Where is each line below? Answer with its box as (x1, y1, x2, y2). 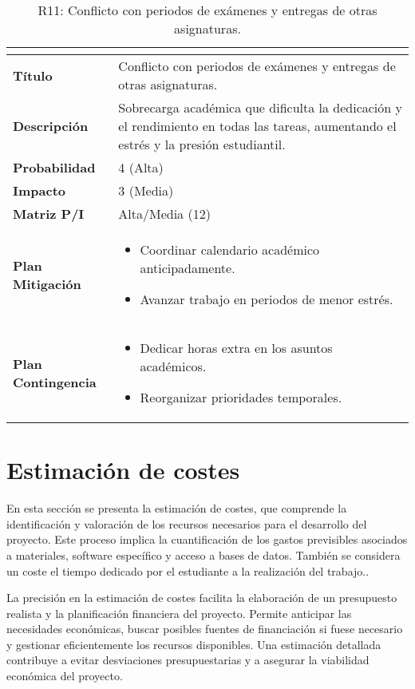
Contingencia (13, 372, 97, 391)
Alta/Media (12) (118, 204, 211, 223)
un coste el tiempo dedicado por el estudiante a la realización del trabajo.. (6, 562, 370, 579)
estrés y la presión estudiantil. (118, 135, 286, 153)
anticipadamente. (140, 259, 235, 277)
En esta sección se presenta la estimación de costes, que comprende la (6, 500, 347, 517)
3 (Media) (118, 181, 174, 200)
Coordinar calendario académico (140, 240, 320, 259)
